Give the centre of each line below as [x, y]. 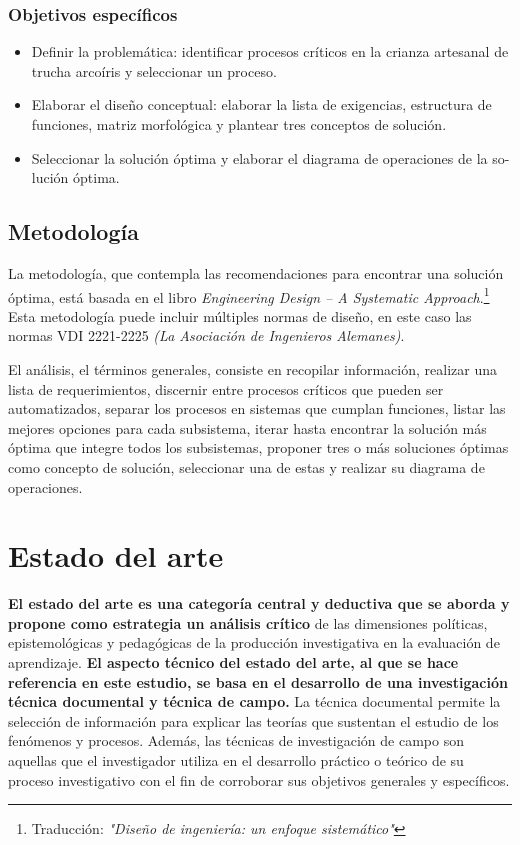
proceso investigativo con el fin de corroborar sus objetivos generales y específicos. [259, 779]
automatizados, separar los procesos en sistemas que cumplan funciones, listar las [257, 408]
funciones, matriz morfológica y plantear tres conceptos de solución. [239, 124]
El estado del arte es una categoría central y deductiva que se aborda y [259, 603]
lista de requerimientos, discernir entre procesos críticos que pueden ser [226, 388]
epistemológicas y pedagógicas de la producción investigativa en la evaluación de [254, 642]
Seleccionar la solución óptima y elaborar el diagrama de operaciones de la [259, 157]
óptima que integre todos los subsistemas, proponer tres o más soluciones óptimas [258, 447]
